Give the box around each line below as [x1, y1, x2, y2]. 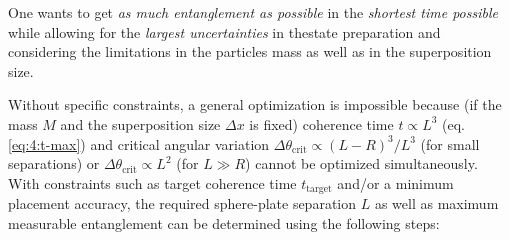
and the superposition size [60, 113, 221, 134]
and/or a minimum [337, 172, 454, 193]
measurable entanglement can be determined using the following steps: [8, 212, 440, 233]
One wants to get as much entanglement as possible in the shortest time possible [8, 2, 498, 22]
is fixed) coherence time [249, 113, 394, 134]
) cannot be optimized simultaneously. [245, 153, 478, 174]
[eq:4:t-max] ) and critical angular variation [8, 133, 270, 154]
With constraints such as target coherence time [8, 172, 297, 193]
